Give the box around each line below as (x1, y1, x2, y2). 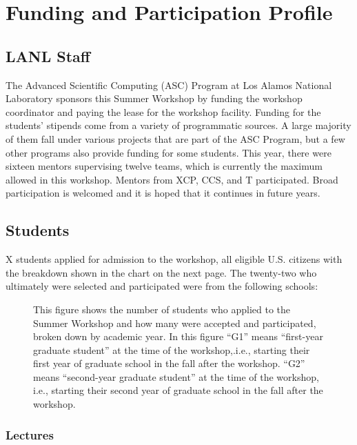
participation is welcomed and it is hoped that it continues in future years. (6, 186, 320, 200)
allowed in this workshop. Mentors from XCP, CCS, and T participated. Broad (6, 172, 338, 186)
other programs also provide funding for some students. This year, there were (6, 145, 331, 159)
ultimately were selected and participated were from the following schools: (6, 279, 318, 293)
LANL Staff (6, 45, 90, 66)
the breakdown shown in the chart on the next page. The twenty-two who (6, 265, 317, 279)
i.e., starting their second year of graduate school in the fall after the (33, 383, 323, 397)
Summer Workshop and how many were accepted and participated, (33, 315, 316, 330)
